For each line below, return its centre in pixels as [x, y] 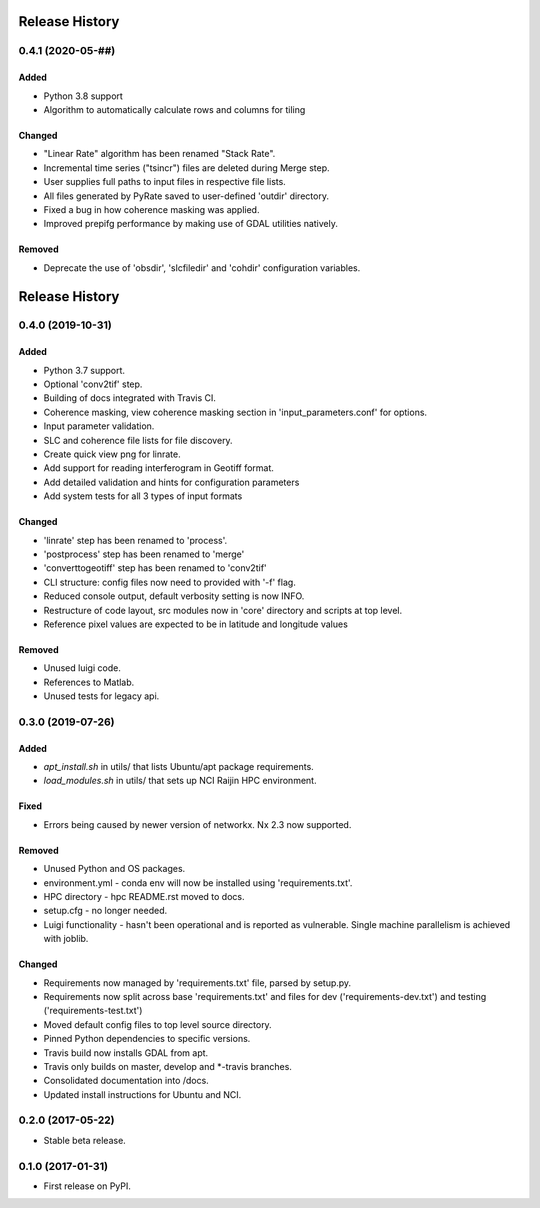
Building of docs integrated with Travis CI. [130, 398]
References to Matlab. [89, 682]
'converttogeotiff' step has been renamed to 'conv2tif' [155, 568]
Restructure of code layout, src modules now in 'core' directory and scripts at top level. [223, 610]
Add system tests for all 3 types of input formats [143, 496]
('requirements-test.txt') [93, 1011]
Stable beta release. [85, 1140]
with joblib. [66, 939]
